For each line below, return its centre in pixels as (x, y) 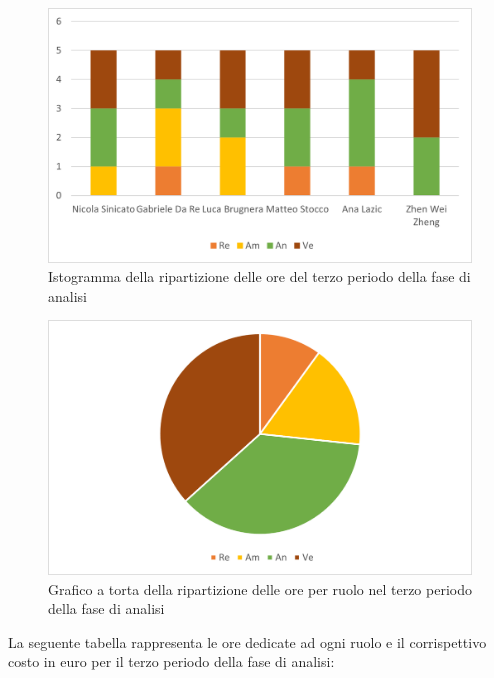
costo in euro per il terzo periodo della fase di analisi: (171, 661)
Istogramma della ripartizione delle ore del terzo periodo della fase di (259, 276)
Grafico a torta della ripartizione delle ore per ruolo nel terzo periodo (260, 588)
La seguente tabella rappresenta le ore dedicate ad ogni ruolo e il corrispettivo (247, 641)
